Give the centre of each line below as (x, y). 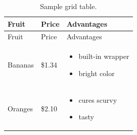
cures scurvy (98, 99)
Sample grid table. (68, 6)
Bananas (21, 65)
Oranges (20, 108)
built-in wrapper (104, 56)
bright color (97, 73)
